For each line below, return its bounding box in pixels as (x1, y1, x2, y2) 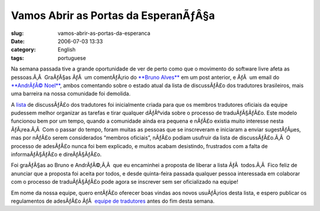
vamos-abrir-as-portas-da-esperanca (57, 30, 151, 37)
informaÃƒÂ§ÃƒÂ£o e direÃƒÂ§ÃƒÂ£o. (11, 151, 102, 158)
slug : (11, 30, 24, 37)
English (57, 46, 76, 53)
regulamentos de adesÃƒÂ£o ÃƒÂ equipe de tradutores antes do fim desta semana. (11, 197, 215, 204)
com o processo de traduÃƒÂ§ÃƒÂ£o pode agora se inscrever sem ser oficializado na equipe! (11, 178, 239, 186)
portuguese (57, 54, 86, 62)
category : (11, 46, 36, 53)
